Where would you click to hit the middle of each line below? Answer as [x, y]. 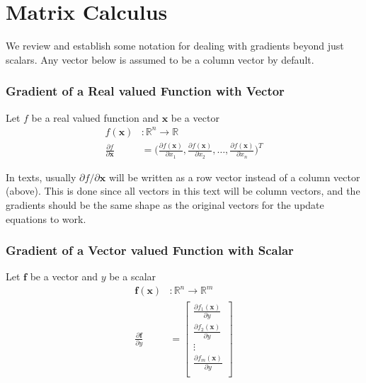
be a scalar [133, 276]
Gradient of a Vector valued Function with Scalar [150, 250]
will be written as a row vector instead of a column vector [234, 177]
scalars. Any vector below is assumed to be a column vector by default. [160, 59]
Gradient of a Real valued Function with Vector [145, 91]
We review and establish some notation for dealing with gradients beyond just [175, 46]
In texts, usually [41, 177]
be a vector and [64, 276]
